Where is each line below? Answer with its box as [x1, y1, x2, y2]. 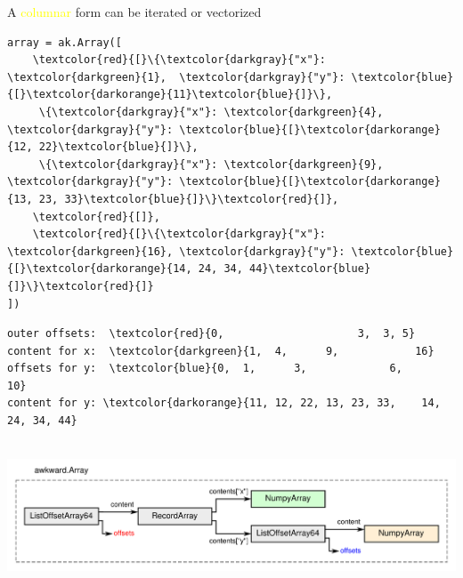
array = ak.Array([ [7, 36, 122, 49]
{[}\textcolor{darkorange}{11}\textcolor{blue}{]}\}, [7, 88, 333, 101]
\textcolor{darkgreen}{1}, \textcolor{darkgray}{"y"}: [7, 70, 345, 84]
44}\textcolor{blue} [249, 262, 371, 276]
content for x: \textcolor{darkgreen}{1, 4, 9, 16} [7, 344, 435, 357]
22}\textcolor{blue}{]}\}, [38, 140, 199, 154]
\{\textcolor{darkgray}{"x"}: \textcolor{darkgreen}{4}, [38, 105, 384, 118]
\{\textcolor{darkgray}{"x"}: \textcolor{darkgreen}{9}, [38, 157, 384, 171]
